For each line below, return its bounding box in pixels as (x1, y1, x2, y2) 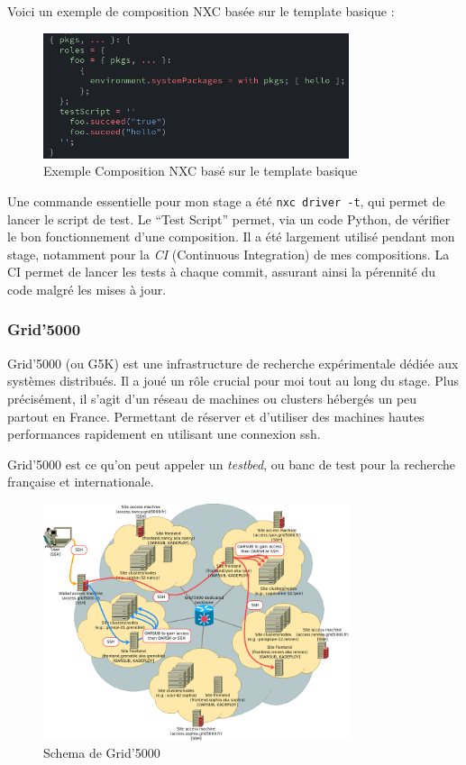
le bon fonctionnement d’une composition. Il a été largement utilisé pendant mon (7, 227, 455, 246)
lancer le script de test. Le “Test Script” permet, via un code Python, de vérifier (7, 209, 451, 228)
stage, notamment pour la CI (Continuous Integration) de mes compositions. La (7, 244, 450, 263)
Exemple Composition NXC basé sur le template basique (43, 161, 358, 180)
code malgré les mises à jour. (7, 279, 167, 298)
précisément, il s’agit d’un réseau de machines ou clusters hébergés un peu (7, 388, 417, 407)
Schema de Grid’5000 (43, 743, 160, 762)
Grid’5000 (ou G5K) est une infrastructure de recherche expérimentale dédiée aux (7, 353, 459, 372)
